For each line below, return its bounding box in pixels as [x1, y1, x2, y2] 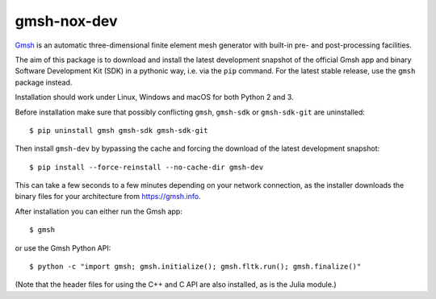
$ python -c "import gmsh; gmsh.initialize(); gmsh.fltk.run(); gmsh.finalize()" [29, 262, 362, 272]
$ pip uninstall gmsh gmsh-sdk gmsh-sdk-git [29, 126, 209, 135]
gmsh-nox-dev [15, 12, 118, 30]
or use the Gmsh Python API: [15, 243, 111, 253]
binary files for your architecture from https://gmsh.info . [15, 192, 201, 201]
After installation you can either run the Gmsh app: [15, 206, 183, 216]
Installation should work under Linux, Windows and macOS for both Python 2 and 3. [15, 93, 294, 102]
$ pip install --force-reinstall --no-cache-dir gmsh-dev [29, 162, 264, 172]
